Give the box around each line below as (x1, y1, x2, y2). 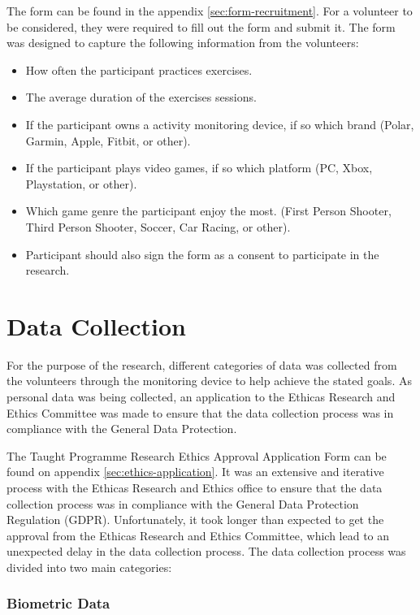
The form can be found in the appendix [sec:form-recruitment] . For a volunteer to (6, 2, 413, 19)
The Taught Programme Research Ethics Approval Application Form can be (6, 447, 387, 464)
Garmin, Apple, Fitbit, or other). (25, 132, 191, 149)
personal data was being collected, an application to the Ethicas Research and (6, 388, 396, 405)
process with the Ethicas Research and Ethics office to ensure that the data (6, 479, 383, 496)
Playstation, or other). (25, 175, 137, 192)
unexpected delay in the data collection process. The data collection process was (6, 543, 406, 560)
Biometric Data (6, 593, 110, 613)
